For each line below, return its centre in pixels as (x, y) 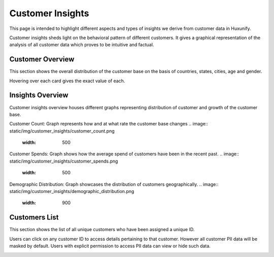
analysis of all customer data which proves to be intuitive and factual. (82, 45)
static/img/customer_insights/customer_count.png (62, 131)
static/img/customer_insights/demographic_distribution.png (72, 191)
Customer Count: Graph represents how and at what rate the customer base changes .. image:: (109, 124)
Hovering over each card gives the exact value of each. (67, 81)
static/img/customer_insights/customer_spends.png (64, 161)
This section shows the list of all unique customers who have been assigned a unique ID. (102, 230)
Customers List (34, 218)
